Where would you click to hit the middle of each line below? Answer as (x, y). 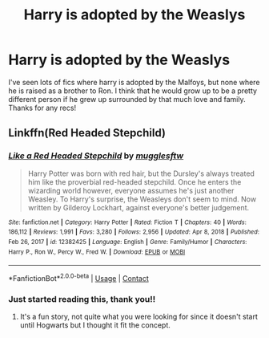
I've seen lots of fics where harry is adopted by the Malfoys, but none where (134, 82)
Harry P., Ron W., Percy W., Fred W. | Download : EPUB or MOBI (97, 252)
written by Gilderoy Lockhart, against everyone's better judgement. (139, 207)
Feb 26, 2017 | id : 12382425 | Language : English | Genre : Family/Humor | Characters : (128, 242)
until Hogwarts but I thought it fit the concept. (95, 325)
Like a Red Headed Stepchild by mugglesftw (96, 156)
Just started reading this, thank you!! (82, 299)
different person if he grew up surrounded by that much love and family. (127, 99)
